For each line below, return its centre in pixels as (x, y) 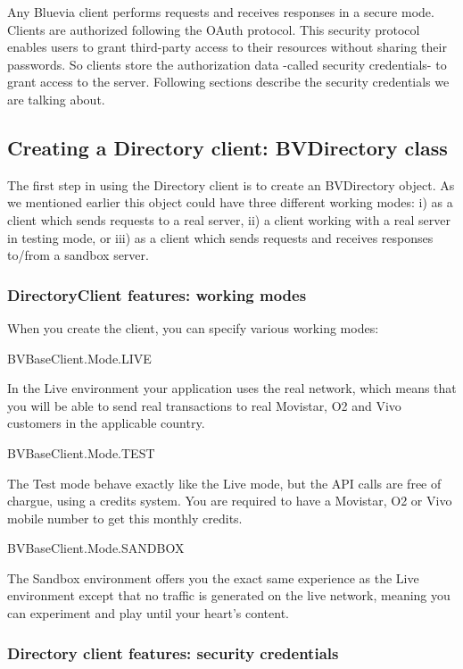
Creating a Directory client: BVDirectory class (227, 147)
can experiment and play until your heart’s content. (148, 613)
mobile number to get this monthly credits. (125, 518)
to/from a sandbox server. (78, 255)
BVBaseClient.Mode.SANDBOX (96, 548)
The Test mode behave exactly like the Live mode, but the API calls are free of (224, 483)
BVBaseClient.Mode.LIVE (79, 358)
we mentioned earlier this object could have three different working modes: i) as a (230, 202)
